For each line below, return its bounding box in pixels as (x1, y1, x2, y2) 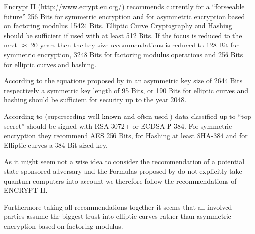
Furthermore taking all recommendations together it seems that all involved (4, 201, 232, 211)
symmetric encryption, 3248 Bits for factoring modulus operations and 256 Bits (4, 49, 243, 59)
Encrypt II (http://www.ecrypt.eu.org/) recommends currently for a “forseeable (4, 1, 245, 11)
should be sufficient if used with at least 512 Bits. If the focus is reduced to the (4, 30, 242, 40)
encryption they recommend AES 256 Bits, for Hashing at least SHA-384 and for (4, 130, 248, 140)
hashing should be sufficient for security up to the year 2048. (4, 94, 187, 105)
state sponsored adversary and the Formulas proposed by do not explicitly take (4, 165, 242, 176)
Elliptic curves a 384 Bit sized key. (4, 140, 108, 150)
